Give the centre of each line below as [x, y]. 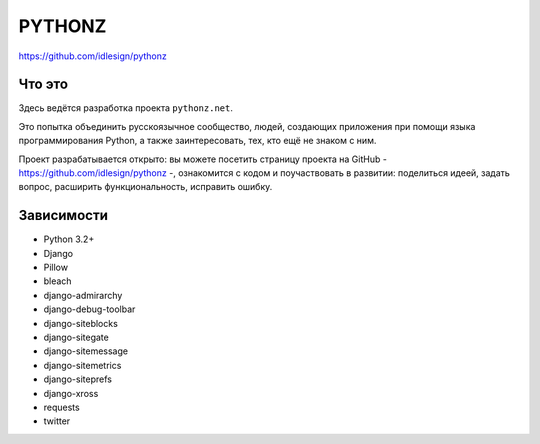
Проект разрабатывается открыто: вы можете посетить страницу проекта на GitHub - [202, 159]
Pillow [56, 267]
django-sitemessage [86, 351]
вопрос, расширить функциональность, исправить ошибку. [145, 187]
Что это [43, 84]
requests [61, 407]
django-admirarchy [83, 295]
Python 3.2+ [69, 239]
